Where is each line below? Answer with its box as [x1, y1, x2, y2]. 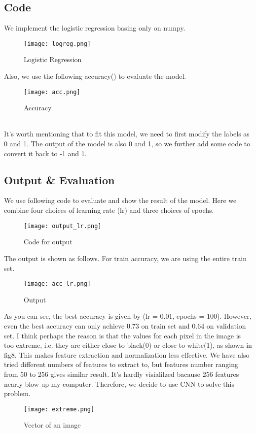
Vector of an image [24, 420, 81, 430]
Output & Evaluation [4, 172, 115, 187]
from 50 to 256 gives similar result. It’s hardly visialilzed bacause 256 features [4, 368, 239, 379]
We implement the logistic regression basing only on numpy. [4, 23, 185, 33]
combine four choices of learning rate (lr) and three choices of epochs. [4, 205, 214, 215]
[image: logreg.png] [24, 40, 91, 47]
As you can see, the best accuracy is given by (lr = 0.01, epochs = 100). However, [4, 311, 252, 321]
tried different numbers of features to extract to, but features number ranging [4, 359, 239, 369]
